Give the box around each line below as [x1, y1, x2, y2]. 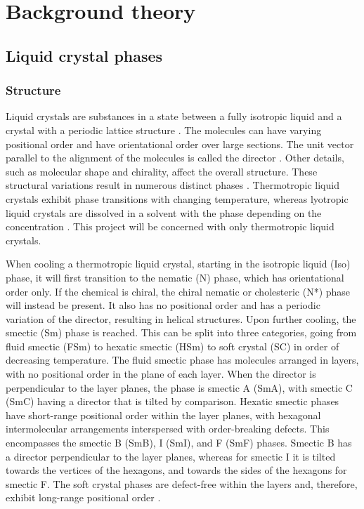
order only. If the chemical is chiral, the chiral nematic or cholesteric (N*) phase [6, 284, 351, 298]
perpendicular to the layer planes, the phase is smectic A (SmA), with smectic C [6, 380, 353, 395]
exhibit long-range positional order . [6, 490, 161, 505]
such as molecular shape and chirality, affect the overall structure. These [6, 164, 318, 178]
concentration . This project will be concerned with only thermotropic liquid [6, 219, 334, 234]
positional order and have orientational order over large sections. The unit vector [6, 136, 354, 151]
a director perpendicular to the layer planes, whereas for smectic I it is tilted [6, 449, 336, 463]
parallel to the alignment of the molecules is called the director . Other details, [6, 150, 344, 165]
